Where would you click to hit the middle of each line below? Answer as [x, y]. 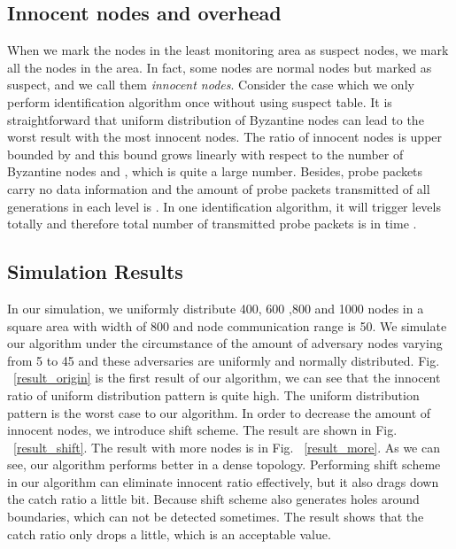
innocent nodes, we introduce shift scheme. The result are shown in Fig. [202, 430]
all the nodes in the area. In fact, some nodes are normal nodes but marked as [220, 67]
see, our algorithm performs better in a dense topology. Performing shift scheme [224, 464]
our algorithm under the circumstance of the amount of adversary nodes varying [225, 343]
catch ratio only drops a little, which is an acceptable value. [169, 534]
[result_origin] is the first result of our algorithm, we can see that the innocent [227, 378]
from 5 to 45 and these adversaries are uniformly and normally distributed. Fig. [224, 360]
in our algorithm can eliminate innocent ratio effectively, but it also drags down [223, 481]
